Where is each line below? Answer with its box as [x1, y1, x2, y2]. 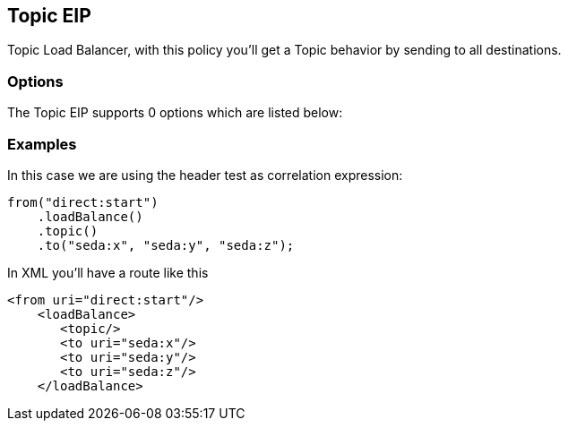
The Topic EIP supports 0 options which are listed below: [7, 105, 343, 121]
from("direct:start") [7, 194, 159, 210]
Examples [7, 134, 77, 153]
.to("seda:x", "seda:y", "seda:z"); [37, 237, 295, 253]
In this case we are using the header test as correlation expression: [7, 167, 403, 183]
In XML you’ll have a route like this [7, 264, 209, 280]
